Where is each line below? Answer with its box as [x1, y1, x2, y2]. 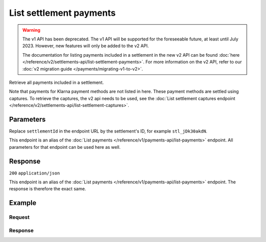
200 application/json [9, 170, 60, 176]
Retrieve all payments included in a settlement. [9, 79, 104, 85]
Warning [22, 27, 40, 33]
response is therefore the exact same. [9, 186, 86, 192]
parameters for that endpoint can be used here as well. [9, 144, 121, 150]
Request [9, 214, 30, 221]
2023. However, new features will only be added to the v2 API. [22, 43, 149, 49]
